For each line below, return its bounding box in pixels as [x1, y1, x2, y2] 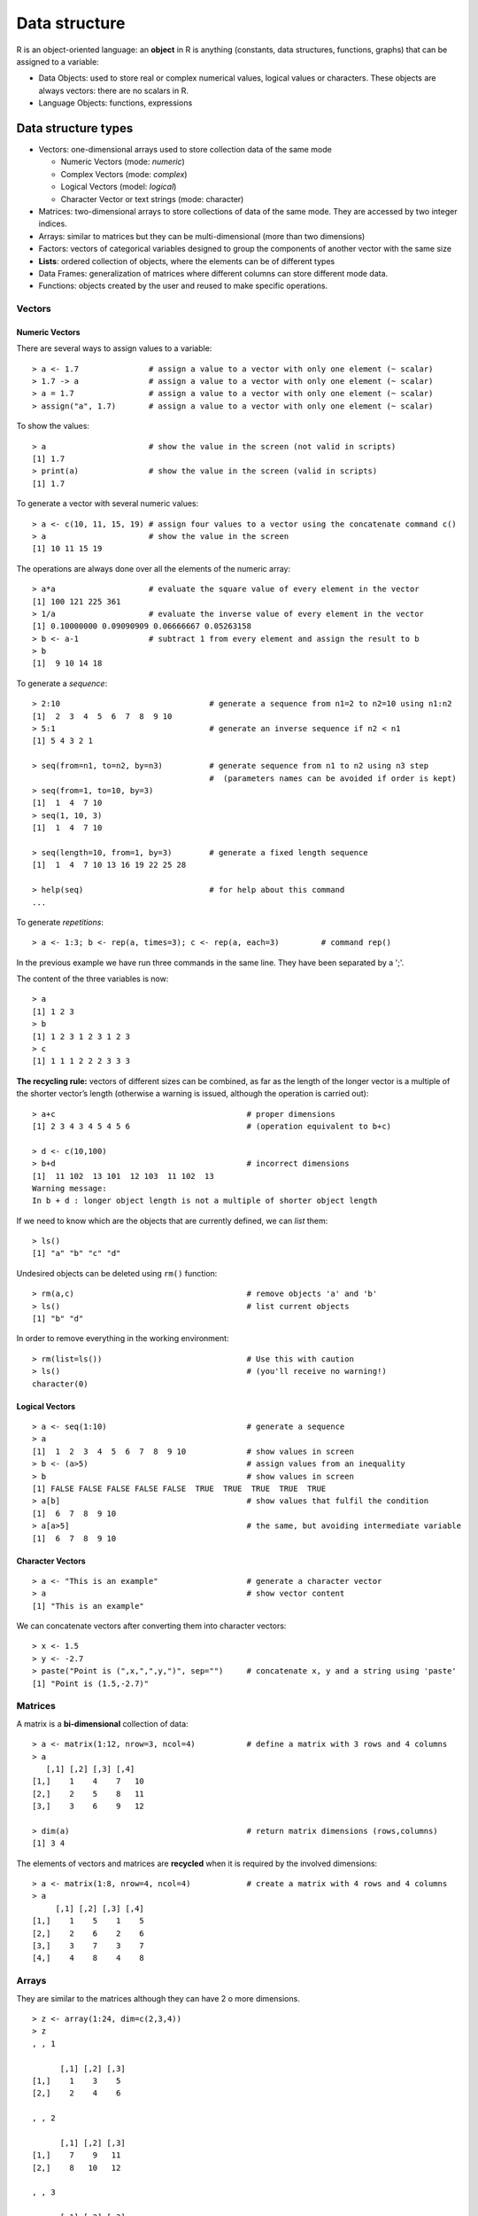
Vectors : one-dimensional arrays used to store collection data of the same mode [38, 144, 332, 155]
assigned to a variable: [16, 56, 99, 66]
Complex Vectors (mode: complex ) [60, 168, 188, 179]
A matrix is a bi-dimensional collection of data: [16, 1718, 189, 1728]
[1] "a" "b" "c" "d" [32, 1248, 121, 1259]
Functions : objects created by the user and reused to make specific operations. [38, 280, 328, 292]
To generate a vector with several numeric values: [16, 498, 199, 509]
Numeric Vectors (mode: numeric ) [60, 156, 185, 168]
